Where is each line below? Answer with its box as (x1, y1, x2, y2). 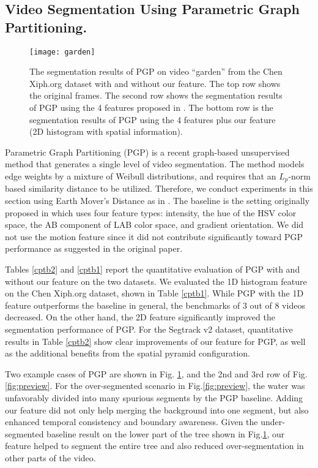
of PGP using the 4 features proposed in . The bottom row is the (29, 101, 273, 114)
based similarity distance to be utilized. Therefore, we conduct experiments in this (5, 182, 313, 195)
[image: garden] (29, 47, 95, 56)
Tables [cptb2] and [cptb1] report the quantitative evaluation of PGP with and (5, 263, 300, 276)
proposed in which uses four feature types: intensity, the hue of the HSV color (5, 206, 297, 219)
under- (261, 415, 285, 428)
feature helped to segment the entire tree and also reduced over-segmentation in (5, 439, 304, 452)
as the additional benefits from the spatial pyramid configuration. (5, 347, 250, 360)
